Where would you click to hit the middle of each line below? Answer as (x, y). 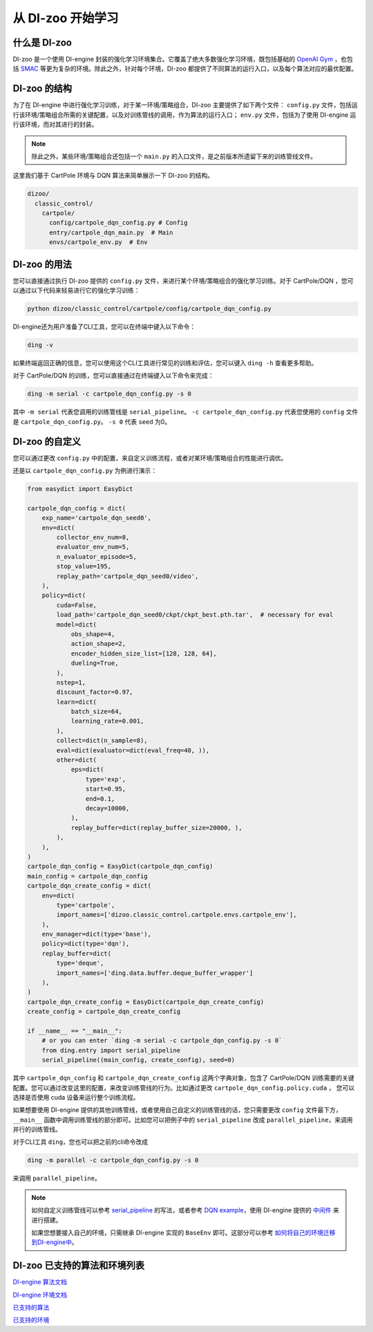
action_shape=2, (98, 644)
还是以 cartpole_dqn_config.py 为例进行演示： (85, 471)
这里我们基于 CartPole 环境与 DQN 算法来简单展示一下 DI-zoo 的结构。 (113, 176)
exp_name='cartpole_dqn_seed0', (97, 518)
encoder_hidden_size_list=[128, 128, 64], (144, 653)
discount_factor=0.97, (95, 692)
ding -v (40, 345)
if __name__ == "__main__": (75, 1031)
